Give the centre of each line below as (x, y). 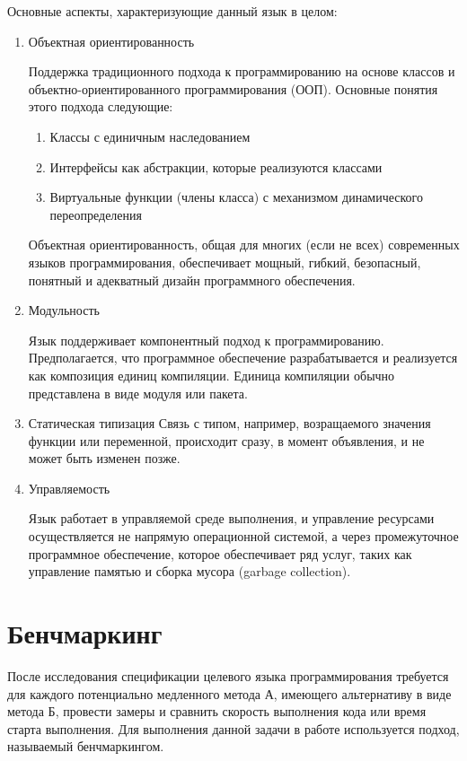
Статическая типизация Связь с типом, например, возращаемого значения (229, 423)
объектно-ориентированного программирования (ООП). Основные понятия (233, 88)
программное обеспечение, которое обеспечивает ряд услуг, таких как (220, 553)
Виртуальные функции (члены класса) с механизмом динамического (236, 197)
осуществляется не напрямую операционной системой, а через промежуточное (243, 536)
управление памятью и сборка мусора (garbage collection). (189, 571)
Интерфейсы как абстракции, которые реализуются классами (216, 166)
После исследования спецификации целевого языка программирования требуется (228, 675)
